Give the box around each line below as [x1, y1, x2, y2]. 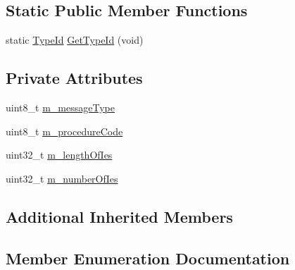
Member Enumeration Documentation [6, 247, 290, 269]
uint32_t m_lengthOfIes [6, 147, 113, 162]
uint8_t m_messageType [6, 100, 115, 114]
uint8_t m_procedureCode [6, 123, 123, 138]
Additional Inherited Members [6, 205, 233, 227]
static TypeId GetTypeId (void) [6, 32, 144, 47]
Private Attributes [6, 67, 143, 89]
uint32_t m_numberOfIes [6, 171, 118, 185]
